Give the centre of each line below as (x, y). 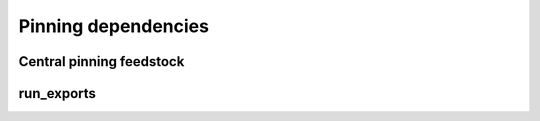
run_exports (57, 93)
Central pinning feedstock (101, 61)
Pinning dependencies (114, 26)
